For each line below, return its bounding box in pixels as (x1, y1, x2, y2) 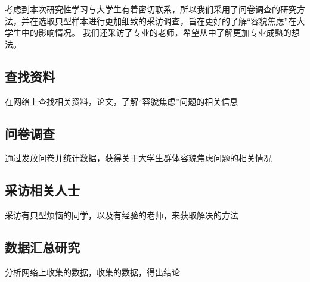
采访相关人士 (5, 181, 80, 199)
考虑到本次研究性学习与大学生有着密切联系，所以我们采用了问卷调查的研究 (5, 3, 297, 15)
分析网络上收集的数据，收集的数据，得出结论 (5, 265, 180, 278)
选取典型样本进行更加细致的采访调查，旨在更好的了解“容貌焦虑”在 (38, 14, 297, 27)
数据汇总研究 (5, 238, 80, 256)
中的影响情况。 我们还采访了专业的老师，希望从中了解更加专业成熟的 (21, 26, 292, 39)
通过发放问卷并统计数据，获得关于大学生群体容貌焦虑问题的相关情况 (5, 152, 272, 164)
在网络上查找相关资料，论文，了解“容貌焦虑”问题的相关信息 (5, 95, 238, 107)
